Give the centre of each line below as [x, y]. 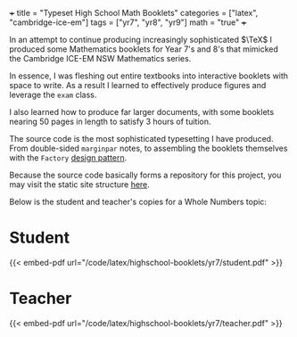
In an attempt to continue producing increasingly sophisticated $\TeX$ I [141, 40]
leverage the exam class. [53, 95]
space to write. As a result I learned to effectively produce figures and [138, 85]
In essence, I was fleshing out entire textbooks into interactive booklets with [148, 76]
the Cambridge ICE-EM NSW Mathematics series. [100, 58]
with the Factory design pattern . [68, 158]
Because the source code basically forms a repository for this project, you [145, 175]
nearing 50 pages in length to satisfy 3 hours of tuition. [110, 121]
